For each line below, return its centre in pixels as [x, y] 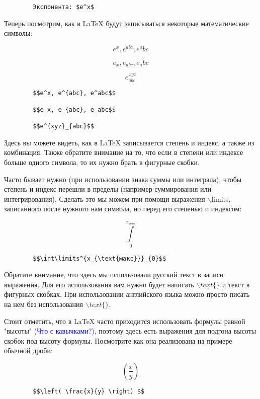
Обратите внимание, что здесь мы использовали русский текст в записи [114, 274]
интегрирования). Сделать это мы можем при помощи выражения [105, 198]
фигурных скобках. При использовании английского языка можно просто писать [127, 294]
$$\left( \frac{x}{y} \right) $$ [89, 391]
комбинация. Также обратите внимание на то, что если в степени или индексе [124, 152]
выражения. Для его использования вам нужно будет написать [99, 284]
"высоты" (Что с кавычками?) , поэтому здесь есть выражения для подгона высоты [130, 331]
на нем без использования [44, 304]
